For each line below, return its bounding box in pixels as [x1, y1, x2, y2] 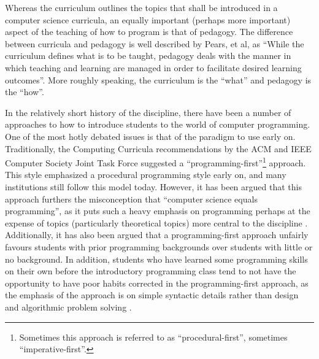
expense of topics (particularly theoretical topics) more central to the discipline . [5, 216, 308, 229]
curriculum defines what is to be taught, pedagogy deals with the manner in [5, 49, 291, 62]
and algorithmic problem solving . [5, 300, 132, 313]
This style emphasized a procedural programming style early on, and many [5, 168, 286, 181]
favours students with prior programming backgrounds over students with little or [5, 240, 313, 253]
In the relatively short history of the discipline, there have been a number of [5, 106, 291, 118]
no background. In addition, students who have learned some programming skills [5, 252, 308, 265]
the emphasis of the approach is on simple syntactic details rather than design [5, 288, 299, 301]
